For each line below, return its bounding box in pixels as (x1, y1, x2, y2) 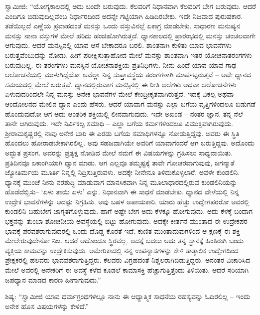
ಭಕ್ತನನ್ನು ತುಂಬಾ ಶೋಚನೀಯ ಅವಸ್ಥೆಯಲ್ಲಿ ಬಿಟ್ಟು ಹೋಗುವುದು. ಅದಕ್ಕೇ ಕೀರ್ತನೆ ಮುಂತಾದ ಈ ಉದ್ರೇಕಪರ (5, 216, 248, 226)
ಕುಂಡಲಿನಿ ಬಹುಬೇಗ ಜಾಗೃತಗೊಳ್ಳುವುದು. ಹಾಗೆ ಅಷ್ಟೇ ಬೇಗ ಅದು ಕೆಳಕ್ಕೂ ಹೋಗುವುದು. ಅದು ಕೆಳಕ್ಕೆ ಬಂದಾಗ (5, 206, 253, 216)
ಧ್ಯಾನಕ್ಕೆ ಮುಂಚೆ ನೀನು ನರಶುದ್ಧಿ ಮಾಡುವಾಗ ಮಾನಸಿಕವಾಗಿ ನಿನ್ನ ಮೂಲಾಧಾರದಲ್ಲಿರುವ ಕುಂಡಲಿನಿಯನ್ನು (5, 176, 238, 187)
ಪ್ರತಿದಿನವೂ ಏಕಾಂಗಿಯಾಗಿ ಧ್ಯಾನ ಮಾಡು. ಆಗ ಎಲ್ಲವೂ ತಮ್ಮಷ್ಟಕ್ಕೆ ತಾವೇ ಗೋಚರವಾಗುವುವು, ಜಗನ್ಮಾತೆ (5, 157, 235, 167)
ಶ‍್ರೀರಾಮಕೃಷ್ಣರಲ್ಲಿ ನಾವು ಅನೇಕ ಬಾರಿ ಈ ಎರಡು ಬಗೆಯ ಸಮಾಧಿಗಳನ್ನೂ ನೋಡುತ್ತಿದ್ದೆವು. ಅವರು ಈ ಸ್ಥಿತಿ (5, 128, 240, 138)
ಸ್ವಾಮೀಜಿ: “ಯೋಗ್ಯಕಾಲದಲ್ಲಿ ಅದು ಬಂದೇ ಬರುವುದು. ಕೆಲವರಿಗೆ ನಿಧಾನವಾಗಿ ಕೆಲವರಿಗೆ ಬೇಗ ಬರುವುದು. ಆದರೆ (5, 1, 256, 11)
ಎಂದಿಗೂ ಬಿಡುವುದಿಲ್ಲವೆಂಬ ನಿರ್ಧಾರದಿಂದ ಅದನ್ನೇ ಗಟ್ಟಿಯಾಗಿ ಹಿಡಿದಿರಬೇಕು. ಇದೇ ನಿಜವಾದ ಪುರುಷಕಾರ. (5, 10, 243, 21)
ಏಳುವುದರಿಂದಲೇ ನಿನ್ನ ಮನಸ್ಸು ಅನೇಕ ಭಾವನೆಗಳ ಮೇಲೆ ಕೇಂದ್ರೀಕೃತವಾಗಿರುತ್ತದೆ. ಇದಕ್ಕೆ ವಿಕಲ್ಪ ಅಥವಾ (5, 89, 234, 99)
